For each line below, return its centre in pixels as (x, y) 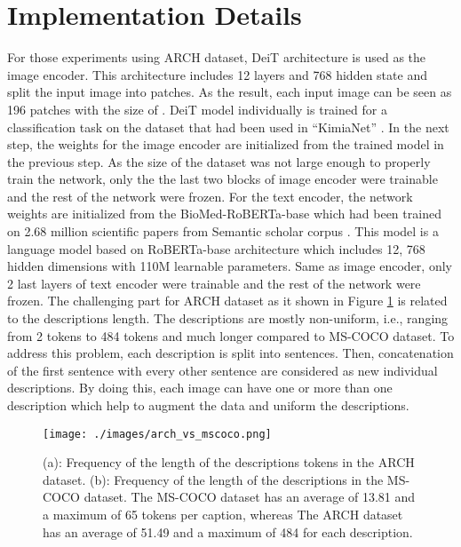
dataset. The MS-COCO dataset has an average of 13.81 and (250, 497)
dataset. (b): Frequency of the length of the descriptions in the (213, 479)
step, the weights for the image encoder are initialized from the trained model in (226, 144)
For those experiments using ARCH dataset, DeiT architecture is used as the (217, 57)
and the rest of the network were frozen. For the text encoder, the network (210, 196)
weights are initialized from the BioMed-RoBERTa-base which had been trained (224, 214)
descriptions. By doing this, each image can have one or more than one (200, 388)
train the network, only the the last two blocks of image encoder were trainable (223, 179)
